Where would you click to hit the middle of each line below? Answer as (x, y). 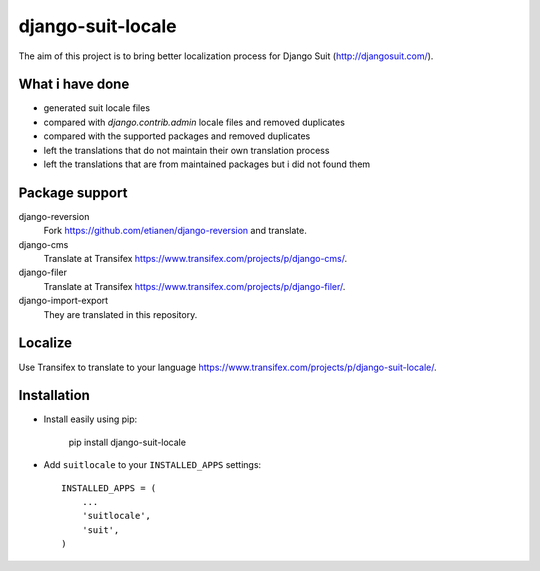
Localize (45, 343)
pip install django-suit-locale (127, 442)
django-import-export (63, 301)
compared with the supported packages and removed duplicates (177, 136)
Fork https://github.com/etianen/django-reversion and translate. (175, 231)
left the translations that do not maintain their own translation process (186, 150)
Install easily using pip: (90, 419)
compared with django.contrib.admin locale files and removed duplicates (194, 122)
